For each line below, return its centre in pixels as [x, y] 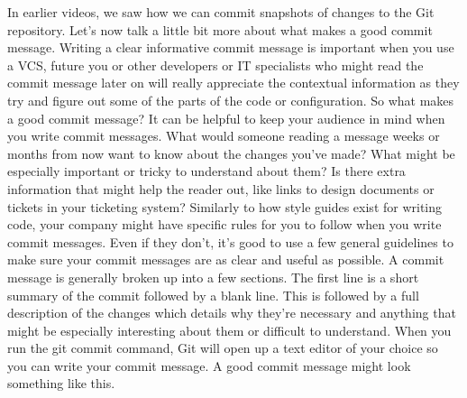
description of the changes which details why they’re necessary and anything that [232, 313]
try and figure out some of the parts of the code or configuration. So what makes [231, 100]
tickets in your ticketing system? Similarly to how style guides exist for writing [225, 206]
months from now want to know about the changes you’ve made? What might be [231, 153]
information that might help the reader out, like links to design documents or [221, 188]
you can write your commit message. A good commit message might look [209, 365]
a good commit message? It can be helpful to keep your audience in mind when [226, 118]
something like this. [61, 383]
